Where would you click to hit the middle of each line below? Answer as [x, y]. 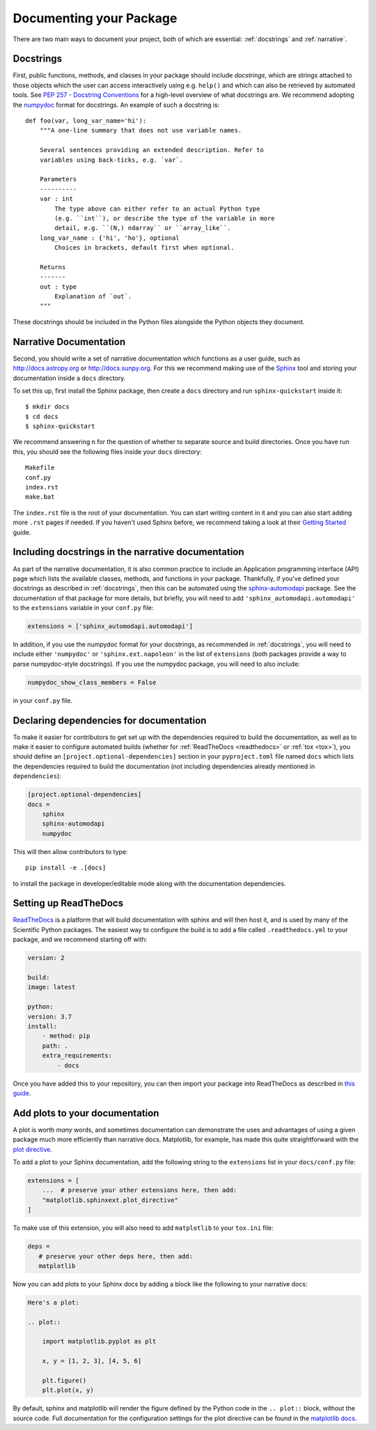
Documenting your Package [95, 18]
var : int [56, 199]
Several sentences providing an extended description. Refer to [151, 150]
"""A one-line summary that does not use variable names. [141, 130]
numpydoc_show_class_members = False [92, 682]
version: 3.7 [50, 1017]
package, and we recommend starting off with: [80, 940]
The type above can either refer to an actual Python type [157, 208]
